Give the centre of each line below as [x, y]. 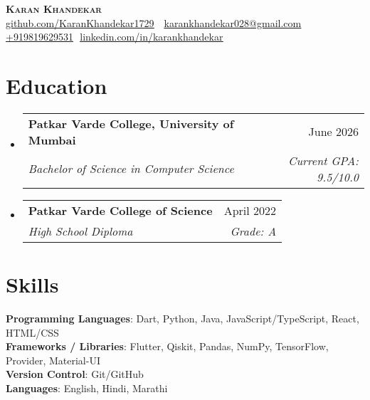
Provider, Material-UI [53, 360]
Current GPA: [323, 160]
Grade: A [253, 231]
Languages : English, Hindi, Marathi [87, 388]
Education [57, 85]
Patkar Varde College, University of [131, 123]
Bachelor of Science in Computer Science [131, 169]
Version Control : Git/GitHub [75, 374]
